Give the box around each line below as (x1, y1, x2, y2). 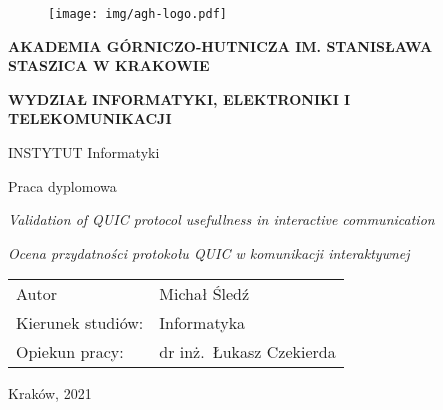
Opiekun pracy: (16, 340, 124, 364)
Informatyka (159, 311, 246, 335)
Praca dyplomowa (8, 175, 117, 196)
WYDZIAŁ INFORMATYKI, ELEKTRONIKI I (8, 88, 351, 109)
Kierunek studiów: (16, 311, 144, 335)
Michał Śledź (159, 282, 250, 306)
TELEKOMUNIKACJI (8, 108, 172, 129)
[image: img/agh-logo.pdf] (48, 7, 227, 21)
